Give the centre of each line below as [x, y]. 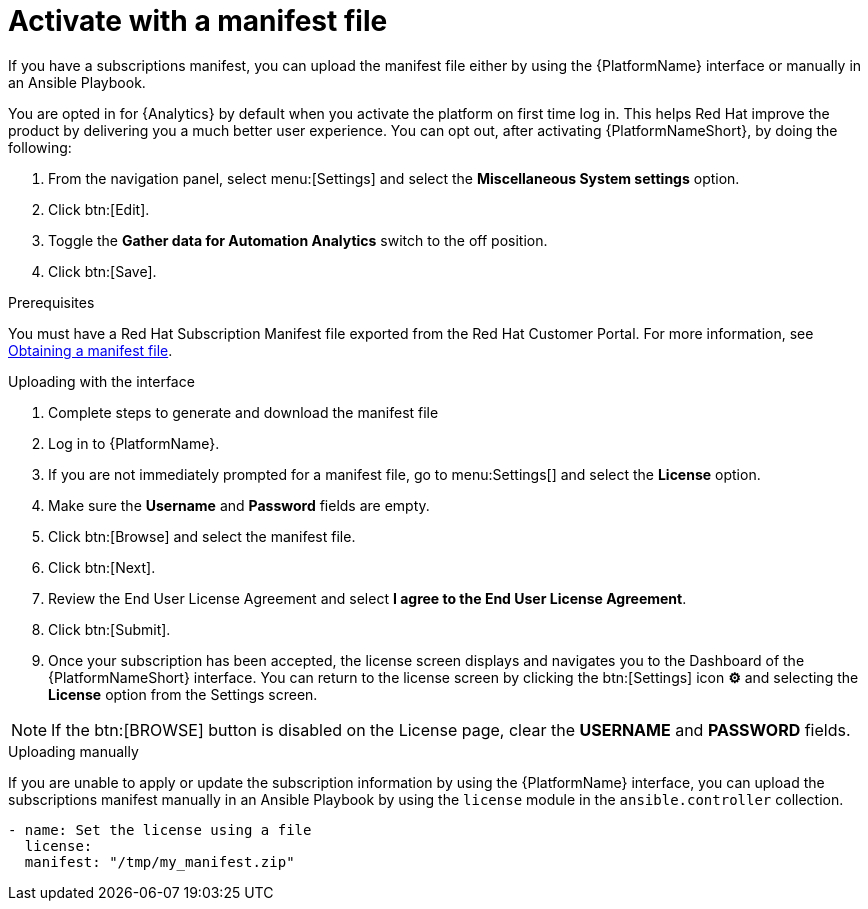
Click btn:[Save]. [102, 271]
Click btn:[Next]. [102, 567]
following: [40, 147]
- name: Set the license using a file [160, 829]
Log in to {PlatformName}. [134, 443]
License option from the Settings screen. [183, 694]
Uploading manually [73, 751]
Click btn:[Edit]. [99, 209]
